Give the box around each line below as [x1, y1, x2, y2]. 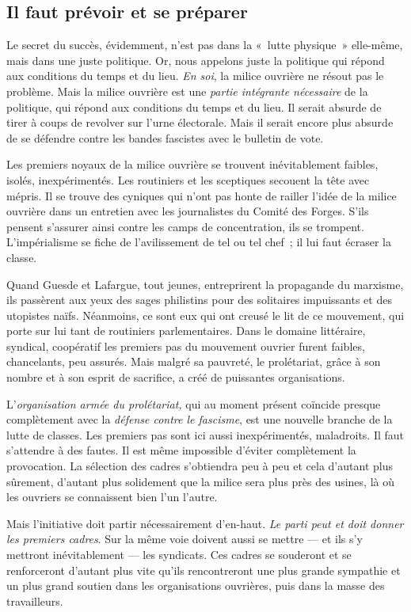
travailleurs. [6, 592, 63, 609]
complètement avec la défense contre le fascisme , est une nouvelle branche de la [6, 411, 393, 428]
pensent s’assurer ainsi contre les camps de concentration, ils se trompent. [6, 218, 364, 234]
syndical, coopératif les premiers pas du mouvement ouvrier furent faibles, [6, 337, 365, 354]
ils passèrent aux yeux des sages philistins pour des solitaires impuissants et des [6, 291, 392, 308]
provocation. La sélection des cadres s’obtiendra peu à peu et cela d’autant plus [6, 458, 393, 474]
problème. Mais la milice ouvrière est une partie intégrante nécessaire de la [6, 82, 368, 99]
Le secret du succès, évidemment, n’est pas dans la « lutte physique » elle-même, [6, 36, 403, 53]
